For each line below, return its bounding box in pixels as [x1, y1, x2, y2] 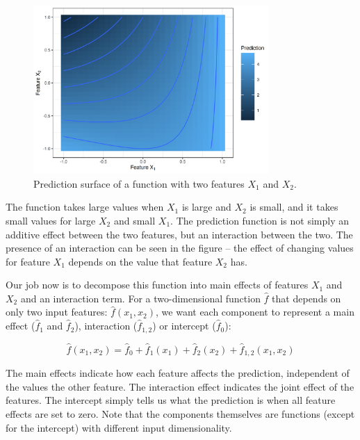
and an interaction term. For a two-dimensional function [20, 291, 261, 305]
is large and [181, 199, 231, 214]
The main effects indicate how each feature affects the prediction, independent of [6, 366, 350, 380]
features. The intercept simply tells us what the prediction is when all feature [6, 393, 336, 407]
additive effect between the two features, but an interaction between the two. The [6, 227, 353, 241]
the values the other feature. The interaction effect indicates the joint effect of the [6, 379, 354, 393]
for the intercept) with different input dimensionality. [6, 420, 232, 434]
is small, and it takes [249, 199, 338, 214]
